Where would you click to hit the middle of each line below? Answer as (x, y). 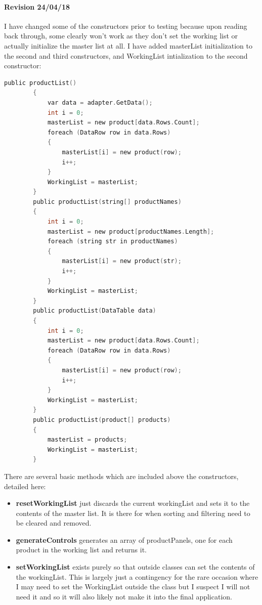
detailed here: (25, 486)
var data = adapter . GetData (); (100, 102)
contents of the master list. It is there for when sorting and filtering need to (133, 513)
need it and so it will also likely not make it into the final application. (124, 596)
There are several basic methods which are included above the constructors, (121, 476)
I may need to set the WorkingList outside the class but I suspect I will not (133, 587)
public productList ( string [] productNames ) (107, 202)
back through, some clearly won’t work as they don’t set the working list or (121, 36)
